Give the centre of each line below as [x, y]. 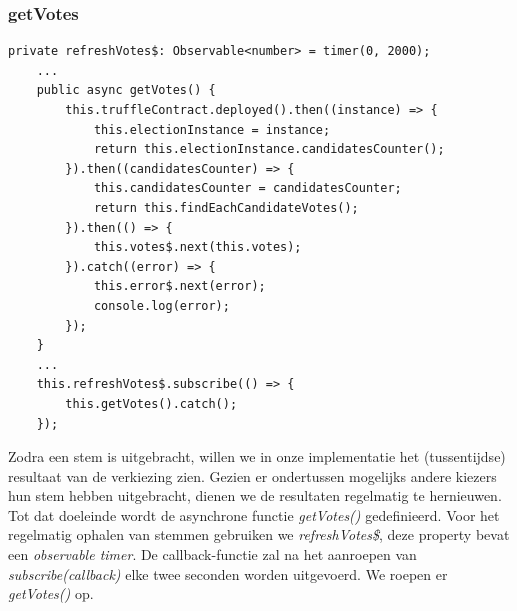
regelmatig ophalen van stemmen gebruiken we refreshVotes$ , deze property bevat [259, 534]
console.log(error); [161, 305]
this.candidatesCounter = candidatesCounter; [247, 188]
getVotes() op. [51, 593]
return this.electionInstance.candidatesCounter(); [269, 149]
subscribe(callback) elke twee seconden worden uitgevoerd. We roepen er [228, 573]
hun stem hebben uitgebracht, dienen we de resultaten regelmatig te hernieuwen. [255, 495]
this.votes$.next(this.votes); [197, 247]
